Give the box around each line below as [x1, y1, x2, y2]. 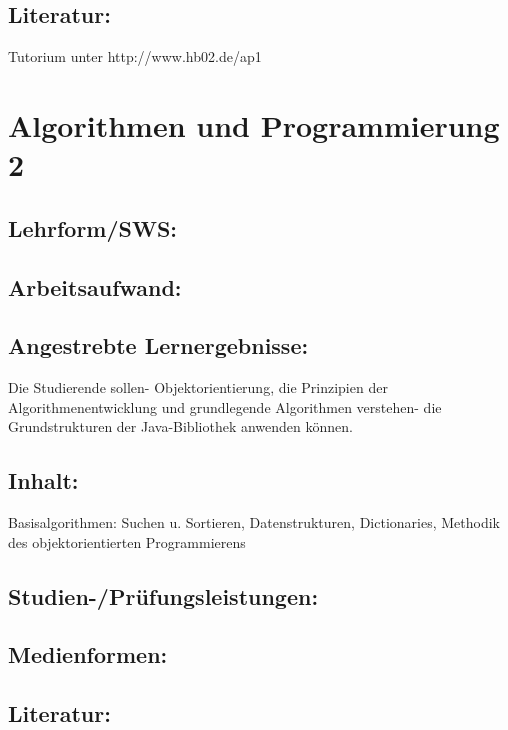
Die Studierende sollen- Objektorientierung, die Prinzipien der [8, 377, 388, 398]
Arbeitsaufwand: [8, 271, 182, 302]
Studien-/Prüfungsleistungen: [8, 580, 319, 611]
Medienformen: [8, 639, 168, 670]
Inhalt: [8, 465, 79, 496]
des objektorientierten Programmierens [8, 531, 246, 552]
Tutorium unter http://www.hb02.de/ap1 [8, 46, 262, 67]
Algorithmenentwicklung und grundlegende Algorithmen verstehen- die [8, 396, 442, 417]
